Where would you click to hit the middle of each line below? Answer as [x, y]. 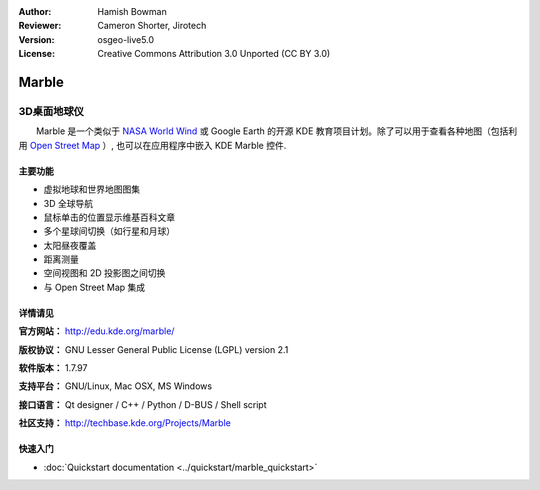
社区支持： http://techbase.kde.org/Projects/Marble [125, 423]
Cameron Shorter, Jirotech [152, 26]
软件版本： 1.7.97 [53, 368]
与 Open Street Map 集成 [94, 287]
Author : [35, 11]
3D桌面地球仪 [51, 111]
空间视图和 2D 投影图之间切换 [104, 273]
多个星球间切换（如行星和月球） [109, 231]
